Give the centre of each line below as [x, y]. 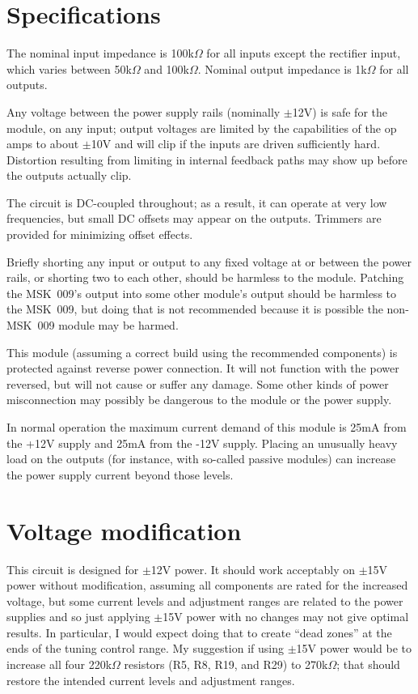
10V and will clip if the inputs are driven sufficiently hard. [236, 144]
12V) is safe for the [340, 111]
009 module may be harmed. [108, 325]
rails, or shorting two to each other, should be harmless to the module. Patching [205, 277]
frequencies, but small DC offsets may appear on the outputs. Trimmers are [194, 218]
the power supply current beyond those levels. [120, 474]
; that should [368, 664]
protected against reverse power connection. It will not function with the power [203, 368]
